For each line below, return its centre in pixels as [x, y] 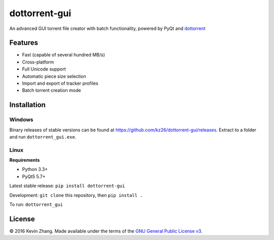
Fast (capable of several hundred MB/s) [63, 55]
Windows [21, 120]
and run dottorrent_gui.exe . [43, 136]
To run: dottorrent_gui [36, 204]
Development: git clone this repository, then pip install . [76, 195]
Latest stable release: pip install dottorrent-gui [67, 186]
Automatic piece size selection [54, 76]
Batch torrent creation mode [52, 90]
